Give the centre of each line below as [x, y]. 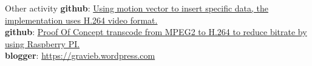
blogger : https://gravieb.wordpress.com [80, 55]
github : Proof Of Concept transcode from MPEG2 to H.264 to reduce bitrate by [156, 32]
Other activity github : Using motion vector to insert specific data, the [137, 8]
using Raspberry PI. [42, 43]
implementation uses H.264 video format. [81, 20]
